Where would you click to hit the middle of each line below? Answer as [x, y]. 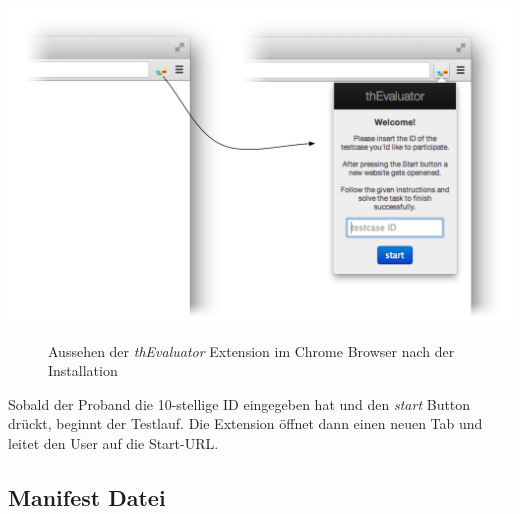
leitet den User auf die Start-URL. [113, 442]
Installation [83, 370]
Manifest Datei [87, 496]
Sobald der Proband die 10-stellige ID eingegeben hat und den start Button [239, 403]
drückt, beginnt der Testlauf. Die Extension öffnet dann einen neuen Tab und [245, 423]
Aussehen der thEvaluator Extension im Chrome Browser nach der [251, 350]
